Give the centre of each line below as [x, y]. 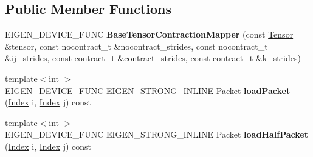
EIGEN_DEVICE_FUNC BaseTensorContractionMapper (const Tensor [149, 34]
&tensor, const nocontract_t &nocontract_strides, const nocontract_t [136, 46]
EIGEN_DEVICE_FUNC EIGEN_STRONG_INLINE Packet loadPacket [148, 90]
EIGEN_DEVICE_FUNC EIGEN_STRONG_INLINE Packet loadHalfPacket [156, 134]
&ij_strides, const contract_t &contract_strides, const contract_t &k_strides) [153, 58]
